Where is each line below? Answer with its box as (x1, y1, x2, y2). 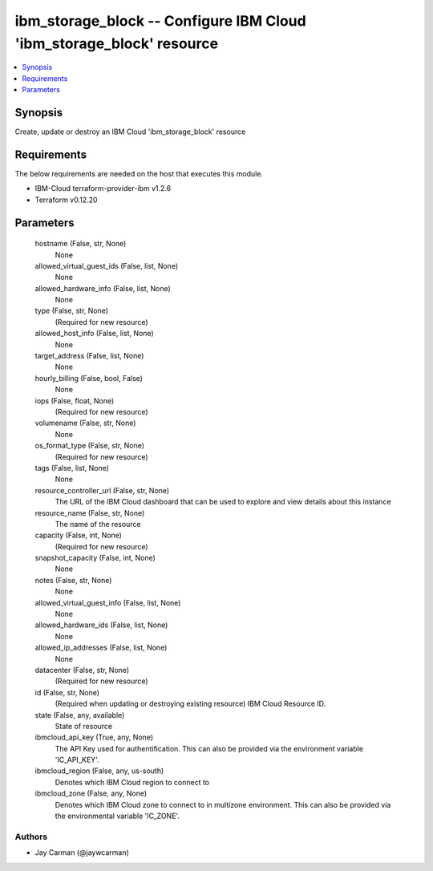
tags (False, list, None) (34, 463, 110, 472)
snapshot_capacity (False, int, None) (34, 553, 156, 563)
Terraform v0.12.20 (34, 195, 98, 205)
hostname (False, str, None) (34, 239, 127, 249)
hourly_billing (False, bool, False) (34, 373, 144, 383)
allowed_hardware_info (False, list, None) (34, 283, 172, 293)
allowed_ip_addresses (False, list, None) (34, 642, 168, 653)
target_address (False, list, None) (34, 351, 144, 361)
